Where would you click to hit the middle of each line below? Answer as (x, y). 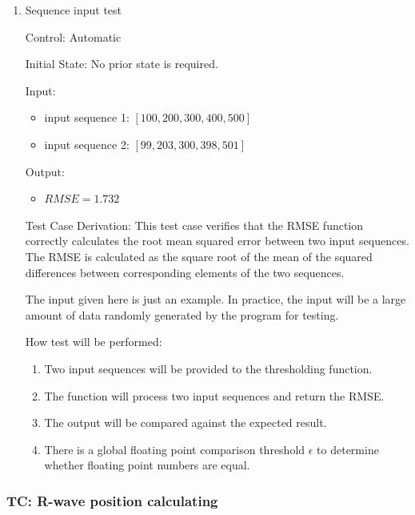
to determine (348, 449)
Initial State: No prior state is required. (122, 64)
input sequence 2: (87, 144)
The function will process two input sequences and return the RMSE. (214, 395)
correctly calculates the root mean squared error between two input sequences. (217, 241)
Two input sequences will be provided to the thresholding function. (208, 368)
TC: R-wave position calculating (112, 500)
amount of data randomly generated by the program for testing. (182, 314)
